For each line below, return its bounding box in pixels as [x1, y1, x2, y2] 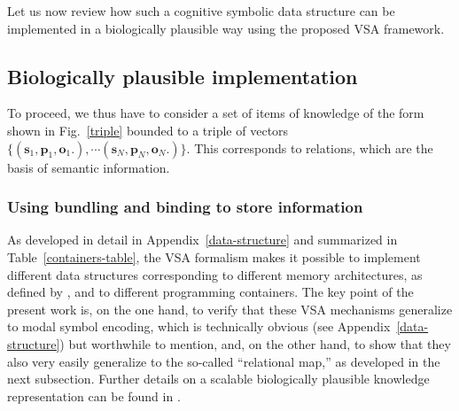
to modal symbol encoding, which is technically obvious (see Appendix [7, 317, 391, 336]
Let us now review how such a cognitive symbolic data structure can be [7, 2, 395, 19]
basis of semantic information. [7, 158, 170, 176]
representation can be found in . [7, 386, 181, 405]
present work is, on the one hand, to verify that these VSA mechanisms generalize [7, 299, 453, 318]
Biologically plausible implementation [7, 62, 358, 89]
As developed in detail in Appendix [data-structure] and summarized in [7, 230, 398, 249]
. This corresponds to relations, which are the [186, 138, 433, 157]
